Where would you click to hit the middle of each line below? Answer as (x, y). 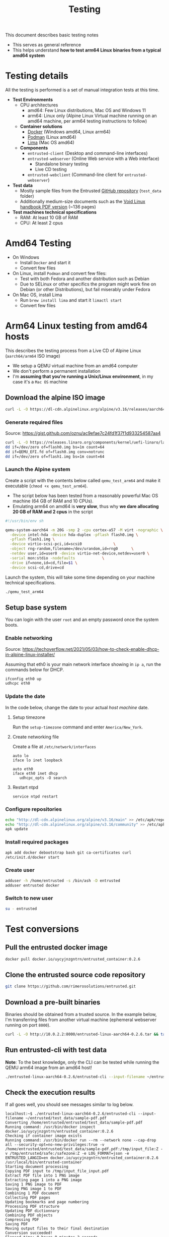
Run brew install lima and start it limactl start (71, 300)
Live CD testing (51, 170)
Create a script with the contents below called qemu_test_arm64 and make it (83, 480)
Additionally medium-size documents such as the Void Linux (83, 202)
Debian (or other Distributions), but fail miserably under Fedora (85, 290)
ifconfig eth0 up (23, 679)
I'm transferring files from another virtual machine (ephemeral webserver (81, 1020)
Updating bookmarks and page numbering (47, 1202)
